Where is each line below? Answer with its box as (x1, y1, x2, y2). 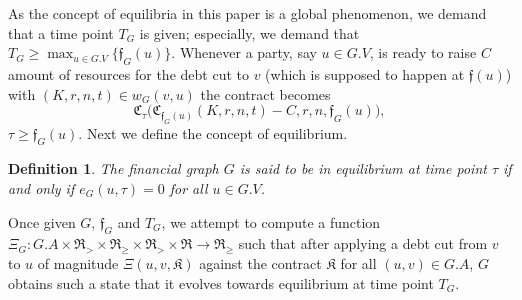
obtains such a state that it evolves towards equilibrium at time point (8, 272, 434, 293)
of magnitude (37, 253, 119, 274)
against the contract (199, 253, 322, 274)
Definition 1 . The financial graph (8, 158, 219, 179)
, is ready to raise (369, 42, 477, 63)
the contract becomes (200, 83, 331, 104)
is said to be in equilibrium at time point (239, 158, 487, 179)
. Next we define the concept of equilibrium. (78, 122, 348, 143)
